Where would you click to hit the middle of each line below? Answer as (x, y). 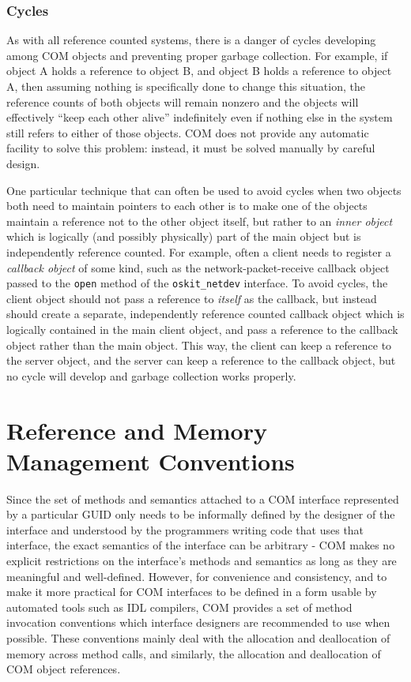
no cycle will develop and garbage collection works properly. (151, 375)
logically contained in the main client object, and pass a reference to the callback (202, 329)
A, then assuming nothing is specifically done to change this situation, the (186, 86)
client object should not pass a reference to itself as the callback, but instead (192, 298)
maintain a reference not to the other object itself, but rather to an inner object (200, 221)
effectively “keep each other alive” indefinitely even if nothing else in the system (200, 117)
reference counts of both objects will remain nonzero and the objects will (183, 101)
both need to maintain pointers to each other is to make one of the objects (187, 206)
